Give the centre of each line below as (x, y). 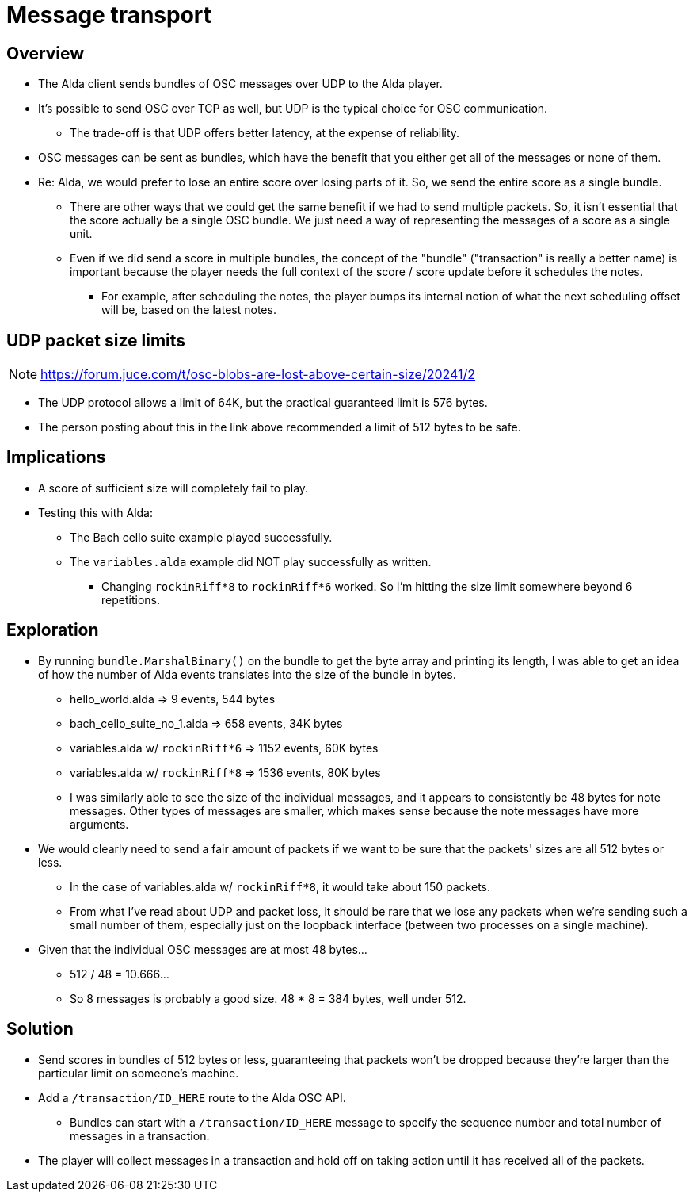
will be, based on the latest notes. (189, 310)
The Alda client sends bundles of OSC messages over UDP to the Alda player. (240, 84)
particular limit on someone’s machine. (139, 1073)
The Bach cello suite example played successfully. (201, 537)
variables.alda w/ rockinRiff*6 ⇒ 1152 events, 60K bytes (224, 748)
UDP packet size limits (96, 340)
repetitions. (131, 599)
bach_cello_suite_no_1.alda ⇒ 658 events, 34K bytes (206, 723)
